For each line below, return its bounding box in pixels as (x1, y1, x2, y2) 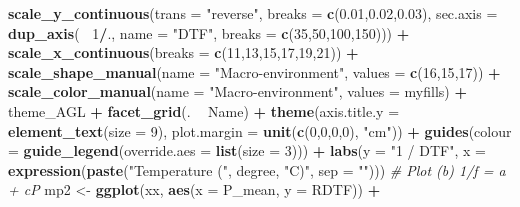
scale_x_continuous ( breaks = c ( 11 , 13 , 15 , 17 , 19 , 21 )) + (8, 42, 359, 63)
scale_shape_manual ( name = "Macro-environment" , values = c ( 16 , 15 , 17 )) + (8, 61, 501, 82)
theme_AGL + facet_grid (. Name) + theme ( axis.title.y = (8, 100, 400, 121)
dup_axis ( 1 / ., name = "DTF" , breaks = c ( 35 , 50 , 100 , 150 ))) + (8, 22, 410, 43)
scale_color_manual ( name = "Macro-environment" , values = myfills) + (8, 81, 467, 102)
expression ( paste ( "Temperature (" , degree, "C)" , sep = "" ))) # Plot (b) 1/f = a (8, 159, 506, 180)
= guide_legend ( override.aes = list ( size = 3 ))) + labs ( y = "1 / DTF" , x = (8, 140, 486, 161)
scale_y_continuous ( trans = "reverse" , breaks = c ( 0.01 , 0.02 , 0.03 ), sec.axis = (8, 3, 498, 23)
